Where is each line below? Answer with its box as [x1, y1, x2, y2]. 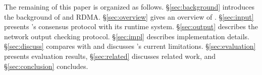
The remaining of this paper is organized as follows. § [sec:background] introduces [4, 2, 254, 12]
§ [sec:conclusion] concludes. [4, 60, 88, 71]
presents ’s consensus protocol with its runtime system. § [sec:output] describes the [4, 21, 258, 32]
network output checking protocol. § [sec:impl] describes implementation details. [4, 31, 249, 41]
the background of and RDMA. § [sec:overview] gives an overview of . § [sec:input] [4, 11, 254, 22]
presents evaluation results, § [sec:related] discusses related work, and [4, 50, 216, 61]
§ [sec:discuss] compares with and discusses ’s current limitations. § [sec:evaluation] [4, 41, 256, 51]
